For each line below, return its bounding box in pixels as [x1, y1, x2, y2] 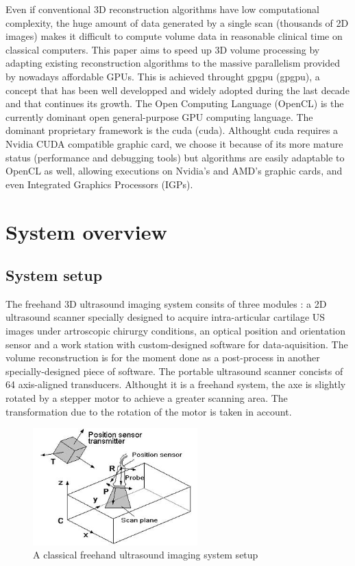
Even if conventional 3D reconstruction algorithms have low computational [5, 2, 320, 16]
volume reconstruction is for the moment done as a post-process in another [5, 350, 320, 365]
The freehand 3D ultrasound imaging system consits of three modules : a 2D [5, 296, 327, 310]
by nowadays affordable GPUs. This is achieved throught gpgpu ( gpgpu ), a [5, 69, 320, 83]
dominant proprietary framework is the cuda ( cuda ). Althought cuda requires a [5, 123, 339, 137]
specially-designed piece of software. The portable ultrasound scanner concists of [5, 363, 343, 378]
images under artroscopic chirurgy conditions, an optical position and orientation [5, 324, 346, 338]
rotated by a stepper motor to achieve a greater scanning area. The [5, 391, 288, 405]
